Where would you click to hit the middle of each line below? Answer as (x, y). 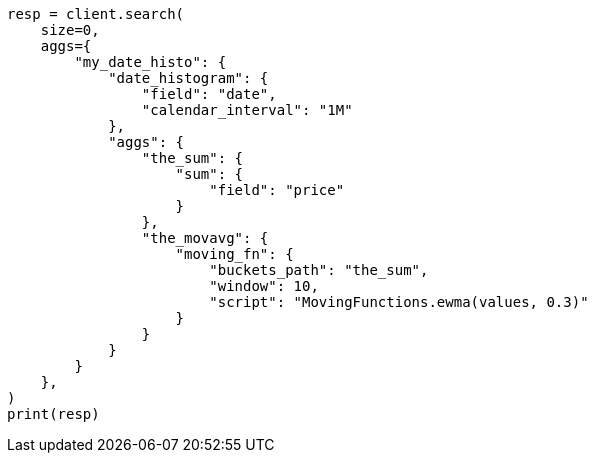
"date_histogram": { (188, 78)
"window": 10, (264, 286)
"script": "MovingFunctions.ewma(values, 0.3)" (399, 302)
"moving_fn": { (234, 254)
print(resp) (53, 414)
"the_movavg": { (205, 238)
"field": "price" (277, 190)
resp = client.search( (96, 14)
